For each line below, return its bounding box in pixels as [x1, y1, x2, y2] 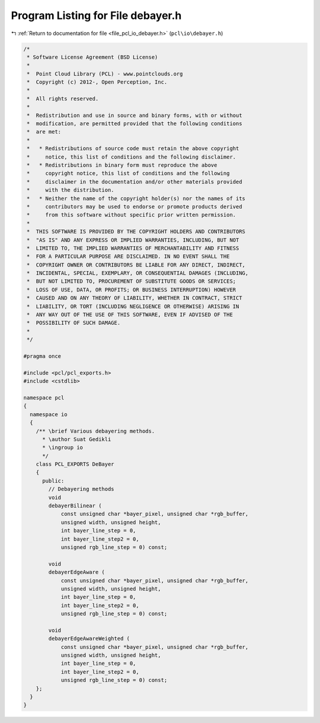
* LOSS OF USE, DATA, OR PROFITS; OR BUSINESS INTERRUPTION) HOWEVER [27, 286, 236, 293]
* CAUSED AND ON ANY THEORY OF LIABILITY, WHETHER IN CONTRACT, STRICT [27, 294, 242, 302]
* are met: [27, 128, 62, 135]
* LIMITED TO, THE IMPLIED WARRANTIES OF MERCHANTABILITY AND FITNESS [27, 245, 239, 252]
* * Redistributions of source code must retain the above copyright [27, 145, 239, 152]
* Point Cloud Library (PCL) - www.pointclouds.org [27, 70, 183, 77]
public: [42, 477, 65, 484]
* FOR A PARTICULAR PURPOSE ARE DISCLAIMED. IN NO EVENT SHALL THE [27, 253, 230, 260]
